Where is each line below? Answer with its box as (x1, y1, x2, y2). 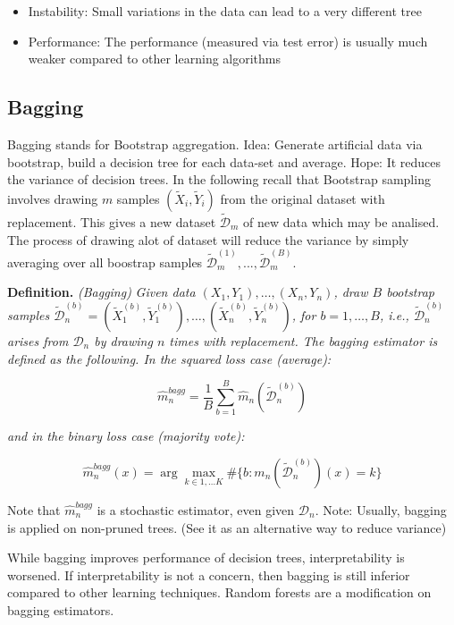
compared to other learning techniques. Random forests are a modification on (7, 583, 432, 602)
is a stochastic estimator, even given (97, 500, 295, 519)
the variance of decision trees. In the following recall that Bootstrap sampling (7, 170, 431, 189)
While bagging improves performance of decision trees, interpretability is (7, 548, 405, 567)
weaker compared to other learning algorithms (28, 49, 282, 68)
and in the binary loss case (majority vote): (7, 427, 245, 445)
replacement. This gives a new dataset (7, 212, 216, 231)
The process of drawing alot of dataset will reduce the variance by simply (7, 230, 409, 249)
